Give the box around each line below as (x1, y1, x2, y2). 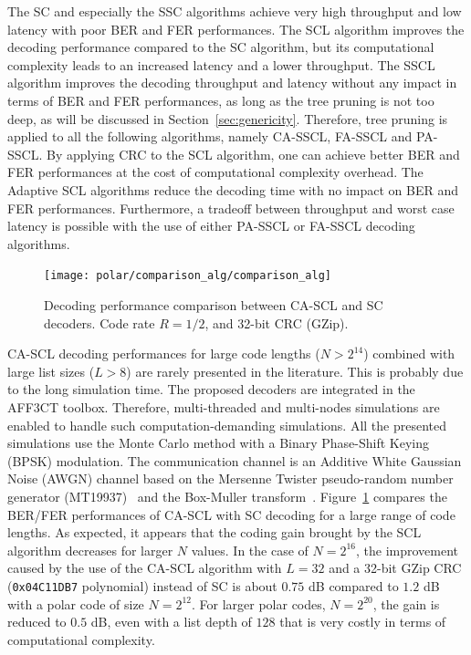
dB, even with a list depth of (90, 612, 252, 631)
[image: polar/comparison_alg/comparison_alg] (44, 269, 331, 283)
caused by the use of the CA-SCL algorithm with (7, 558, 282, 577)
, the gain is (372, 594, 440, 613)
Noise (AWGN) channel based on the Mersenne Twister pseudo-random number (7, 469, 454, 488)
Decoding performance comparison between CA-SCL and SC (44, 295, 383, 314)
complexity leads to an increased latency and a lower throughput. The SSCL (7, 55, 435, 74)
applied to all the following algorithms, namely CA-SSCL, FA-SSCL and (7, 127, 413, 146)
